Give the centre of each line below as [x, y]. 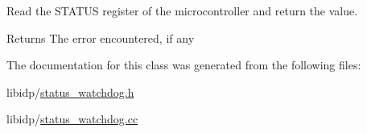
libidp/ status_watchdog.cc [72, 119]
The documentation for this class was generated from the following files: [184, 65]
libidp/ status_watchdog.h [70, 91]
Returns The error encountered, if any [101, 37]
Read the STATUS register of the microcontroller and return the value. [182, 10]
